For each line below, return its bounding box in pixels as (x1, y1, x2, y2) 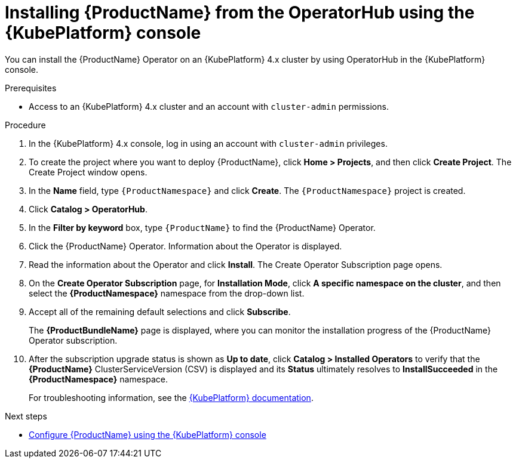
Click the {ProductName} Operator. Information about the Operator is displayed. (29, 240, 342, 251)
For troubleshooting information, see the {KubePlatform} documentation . (29, 392, 314, 403)
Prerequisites (5, 82, 57, 93)
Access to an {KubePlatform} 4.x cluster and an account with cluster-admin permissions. (29, 101, 389, 112)
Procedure (5, 119, 46, 130)
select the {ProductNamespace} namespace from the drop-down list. (29, 288, 305, 298)
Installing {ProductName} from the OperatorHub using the (5, 2, 475, 23)
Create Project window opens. (29, 166, 148, 177)
